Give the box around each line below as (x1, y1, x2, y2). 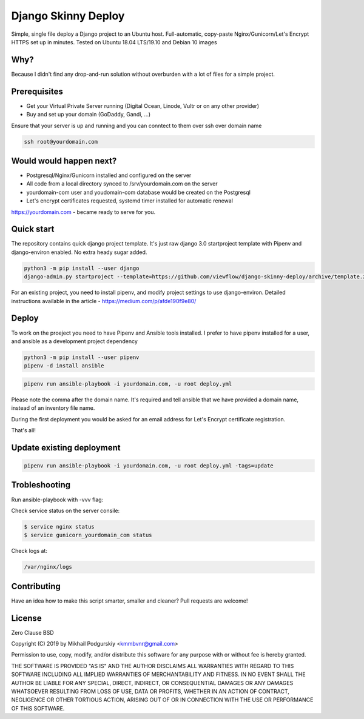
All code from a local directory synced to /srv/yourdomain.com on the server (26, 180, 218, 187)
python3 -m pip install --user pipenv (24, 353, 140, 361)
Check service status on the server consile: (11, 507, 120, 514)
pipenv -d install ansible (24, 363, 104, 369)
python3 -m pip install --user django (24, 264, 140, 272)
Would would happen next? (11, 155, 117, 166)
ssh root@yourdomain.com (24, 138, 98, 145)
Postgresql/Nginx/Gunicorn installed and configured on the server (26, 172, 192, 179)
